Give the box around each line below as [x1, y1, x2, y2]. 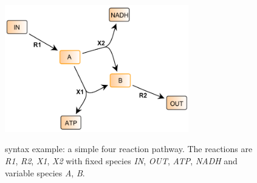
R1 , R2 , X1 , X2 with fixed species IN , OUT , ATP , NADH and [5, 154, 238, 167]
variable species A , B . [5, 166, 85, 179]
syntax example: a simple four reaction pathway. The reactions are [5, 142, 253, 155]
